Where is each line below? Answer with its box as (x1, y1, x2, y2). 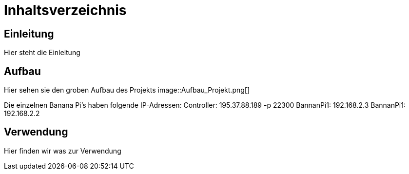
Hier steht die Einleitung (4, 48, 80, 57)
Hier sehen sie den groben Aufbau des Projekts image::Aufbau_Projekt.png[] (4, 86, 250, 95)
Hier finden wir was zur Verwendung (4, 146, 121, 155)
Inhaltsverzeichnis (4, 2, 127, 19)
